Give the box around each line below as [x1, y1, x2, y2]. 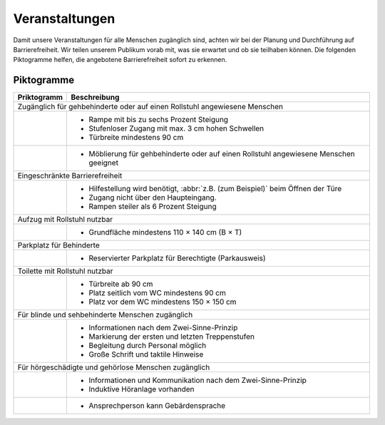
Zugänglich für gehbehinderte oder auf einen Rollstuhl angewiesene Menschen [17, 102, 284, 112]
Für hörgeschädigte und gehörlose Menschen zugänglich [17, 362, 210, 372]
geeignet [88, 158, 119, 168]
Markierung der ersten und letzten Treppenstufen [88, 332, 255, 342]
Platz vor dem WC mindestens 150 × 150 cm [88, 297, 237, 307]
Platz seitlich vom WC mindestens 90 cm [88, 288, 226, 298]
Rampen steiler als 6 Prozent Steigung [88, 202, 217, 212]
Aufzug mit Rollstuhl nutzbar [17, 215, 113, 225]
